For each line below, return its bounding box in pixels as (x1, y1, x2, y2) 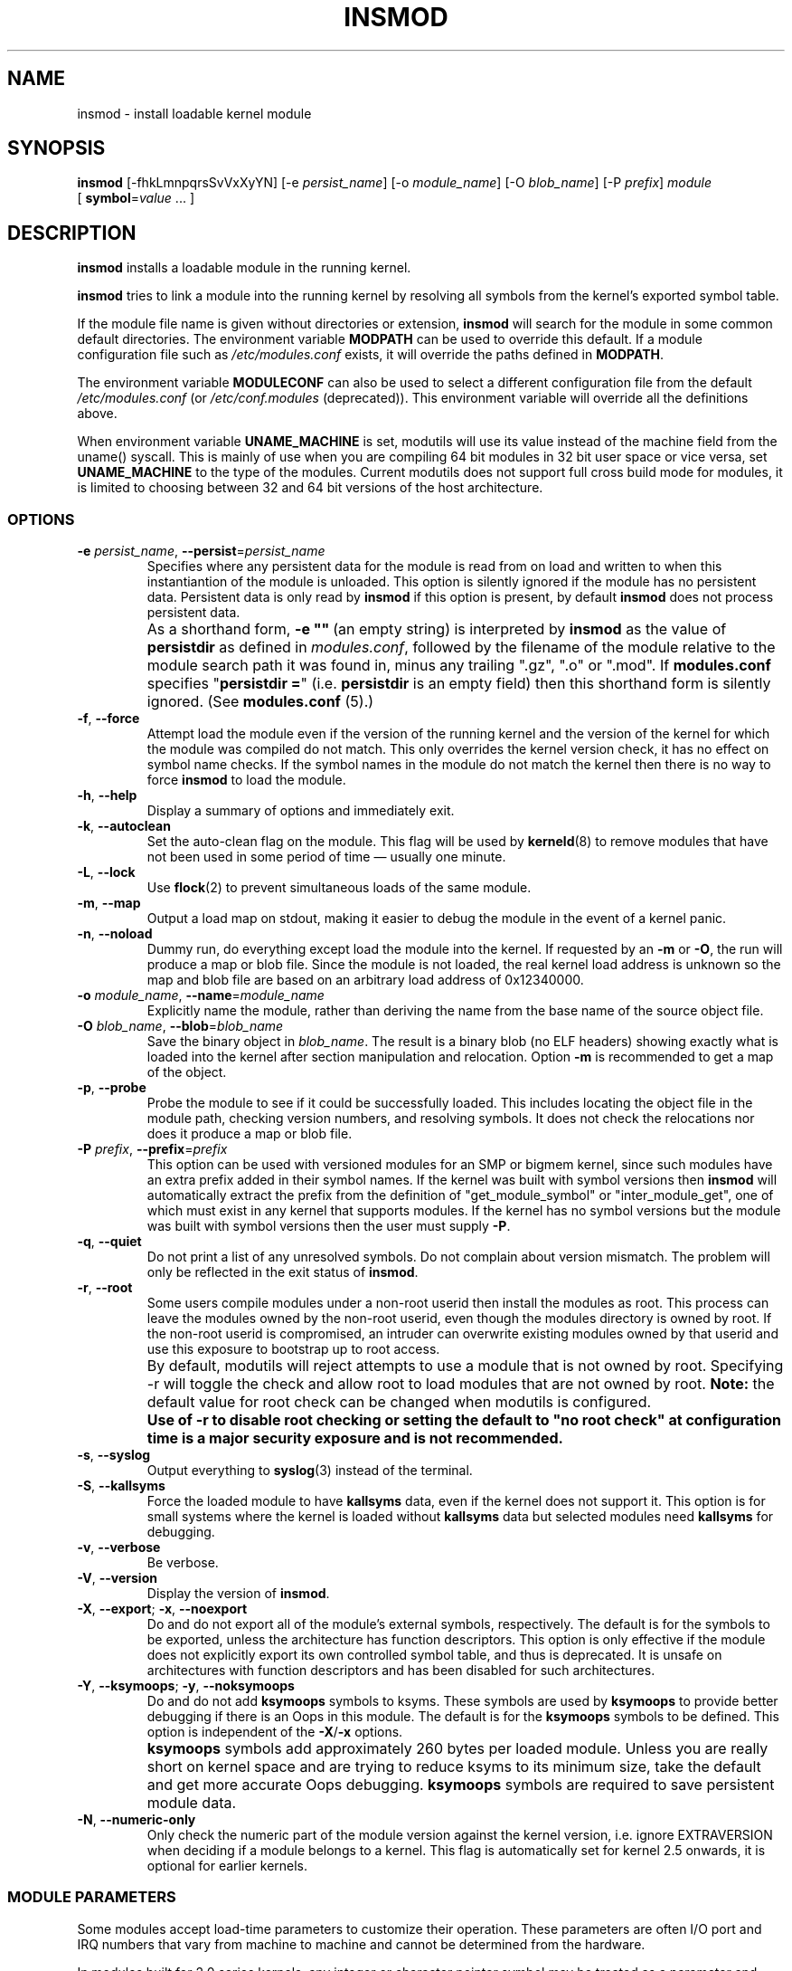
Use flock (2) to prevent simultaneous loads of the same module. (146, 880, 532, 896)
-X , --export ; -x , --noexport (77, 1601, 248, 1617)
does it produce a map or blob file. (146, 1126, 353, 1142)
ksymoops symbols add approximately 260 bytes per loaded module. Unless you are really (146, 1739, 768, 1758)
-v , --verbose (77, 1539, 161, 1556)
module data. (146, 1794, 237, 1813)
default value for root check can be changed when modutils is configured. (146, 1393, 652, 1412)
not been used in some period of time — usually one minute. (146, 849, 506, 865)
